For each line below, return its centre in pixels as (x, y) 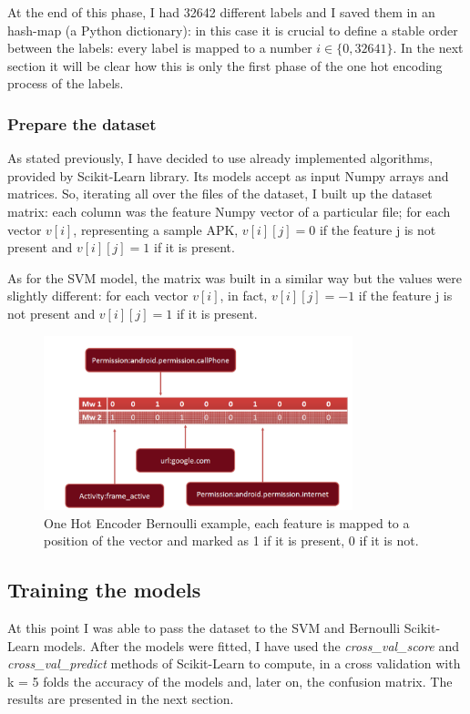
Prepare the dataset (82, 123)
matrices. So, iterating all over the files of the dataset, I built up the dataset (220, 194)
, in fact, (244, 296)
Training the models (104, 590)
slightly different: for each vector (98, 296)
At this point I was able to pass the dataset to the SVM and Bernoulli (204, 628)
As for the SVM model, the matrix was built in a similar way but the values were (235, 277)
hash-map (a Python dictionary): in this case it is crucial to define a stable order (233, 30)
